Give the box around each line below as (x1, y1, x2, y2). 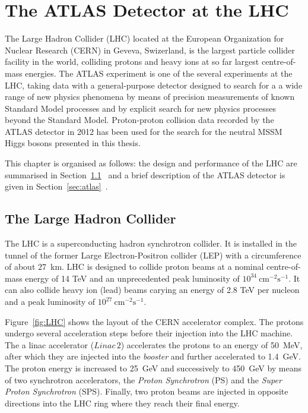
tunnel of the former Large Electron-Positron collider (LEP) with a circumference (5, 248, 301, 261)
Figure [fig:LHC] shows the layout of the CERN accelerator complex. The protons (5, 315, 304, 327)
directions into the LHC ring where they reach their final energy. (5, 396, 240, 409)
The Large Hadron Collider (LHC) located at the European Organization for (5, 32, 284, 45)
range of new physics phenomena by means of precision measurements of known (5, 90, 295, 103)
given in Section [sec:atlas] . (5, 180, 108, 193)
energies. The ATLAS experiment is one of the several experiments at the (25, 67, 293, 79)
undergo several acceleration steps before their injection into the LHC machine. (5, 327, 293, 339)
